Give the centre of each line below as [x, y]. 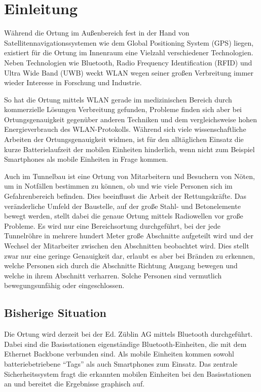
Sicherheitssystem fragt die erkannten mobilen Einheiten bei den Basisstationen [128, 373]
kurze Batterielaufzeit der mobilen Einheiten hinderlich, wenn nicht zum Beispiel [129, 149]
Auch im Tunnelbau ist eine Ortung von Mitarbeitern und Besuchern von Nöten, [129, 176]
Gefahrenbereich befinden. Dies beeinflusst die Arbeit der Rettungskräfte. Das [125, 196]
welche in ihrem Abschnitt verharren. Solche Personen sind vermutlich [113, 275]
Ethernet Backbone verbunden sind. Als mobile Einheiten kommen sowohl [119, 354]
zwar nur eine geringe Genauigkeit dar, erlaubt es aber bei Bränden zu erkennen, [129, 255]
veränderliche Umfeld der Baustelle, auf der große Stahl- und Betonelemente [122, 206]
